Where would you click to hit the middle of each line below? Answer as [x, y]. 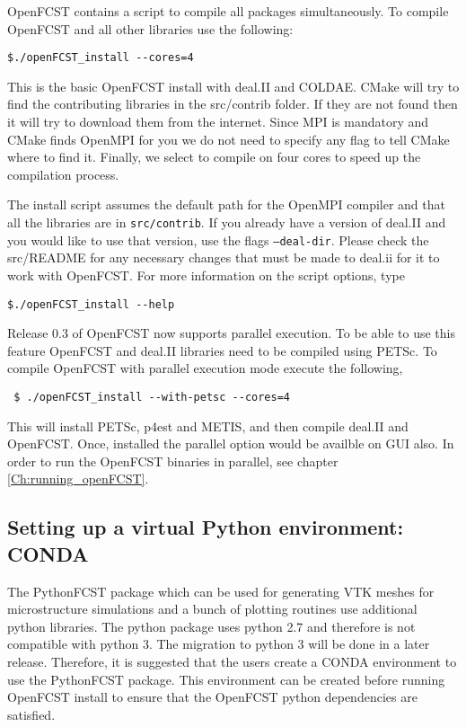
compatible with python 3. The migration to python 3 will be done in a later [219, 644]
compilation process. [63, 174]
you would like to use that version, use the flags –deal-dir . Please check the [218, 239]
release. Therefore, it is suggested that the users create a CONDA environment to [232, 661]
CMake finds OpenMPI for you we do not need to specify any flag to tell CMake [229, 139]
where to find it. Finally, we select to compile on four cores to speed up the [214, 157]
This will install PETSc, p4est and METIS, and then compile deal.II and [208, 426]
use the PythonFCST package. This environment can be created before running [226, 679]
